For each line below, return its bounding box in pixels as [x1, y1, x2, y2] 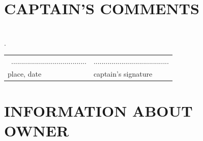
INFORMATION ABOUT [4, 100, 193, 121]
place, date [8, 68, 42, 79]
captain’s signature [93, 68, 153, 79]
